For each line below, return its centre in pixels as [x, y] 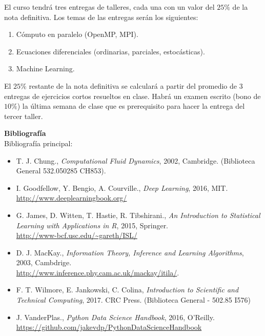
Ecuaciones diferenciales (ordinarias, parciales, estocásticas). [110, 51]
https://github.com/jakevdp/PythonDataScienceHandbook [109, 327]
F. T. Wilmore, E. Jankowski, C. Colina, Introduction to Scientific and [127, 290]
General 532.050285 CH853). [61, 171]
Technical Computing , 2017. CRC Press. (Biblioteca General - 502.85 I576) [133, 300]
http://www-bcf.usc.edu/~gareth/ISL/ [77, 235]
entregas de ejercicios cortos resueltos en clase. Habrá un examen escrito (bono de [132, 96]
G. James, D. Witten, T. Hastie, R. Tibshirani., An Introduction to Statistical [138, 215]
